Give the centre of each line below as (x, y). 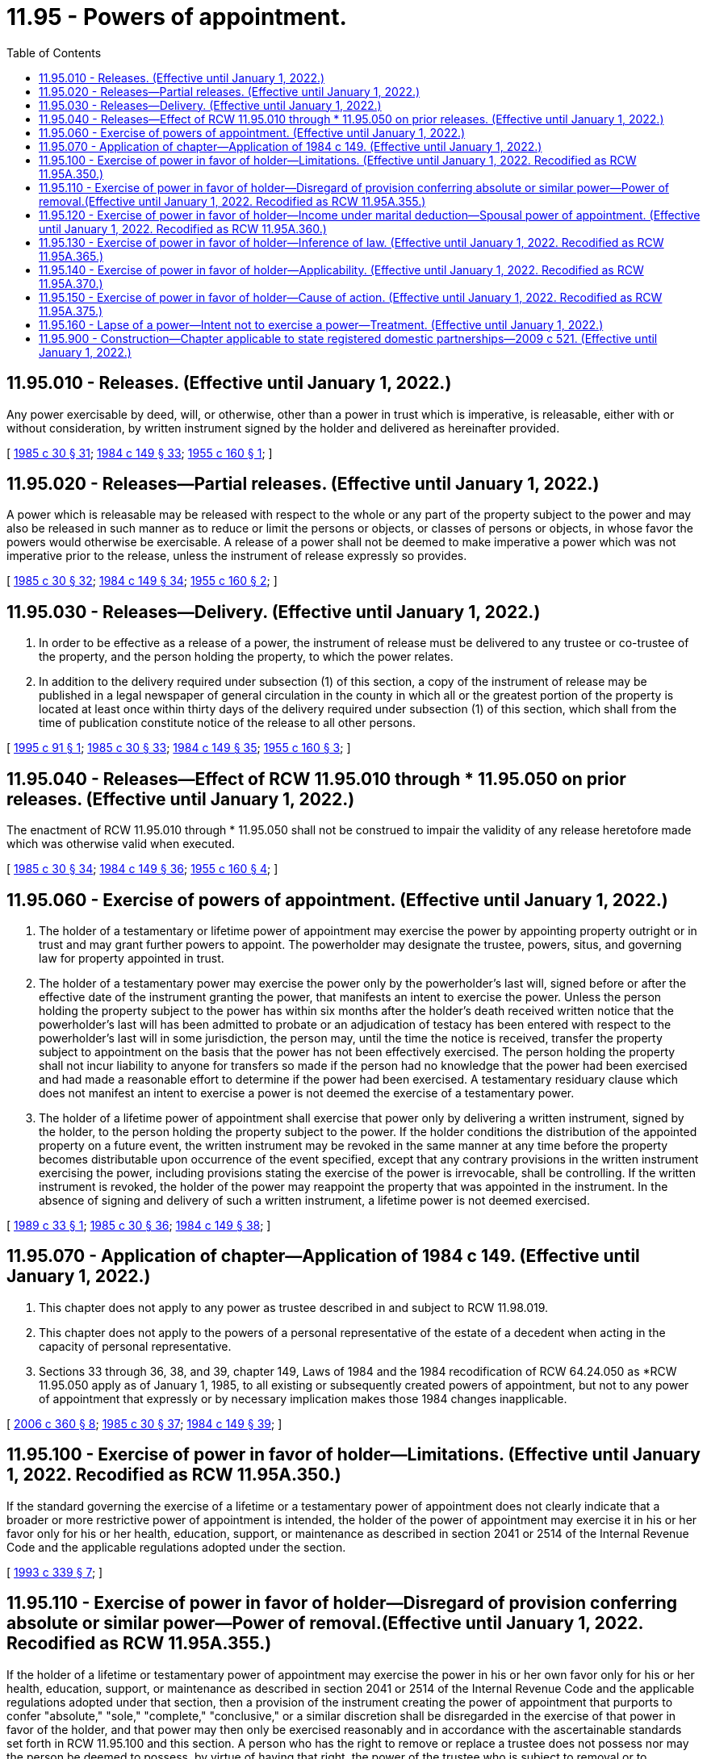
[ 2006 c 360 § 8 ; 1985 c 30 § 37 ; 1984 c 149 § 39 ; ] (144, 1423)
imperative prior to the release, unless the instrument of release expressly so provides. (237, 556)
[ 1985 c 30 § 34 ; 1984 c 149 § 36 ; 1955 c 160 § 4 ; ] (142, 869)
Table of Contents (54, 52)
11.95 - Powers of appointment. (177, 17)
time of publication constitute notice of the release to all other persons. (227, 723)
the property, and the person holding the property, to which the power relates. (246, 657)
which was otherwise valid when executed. (121, 844)
